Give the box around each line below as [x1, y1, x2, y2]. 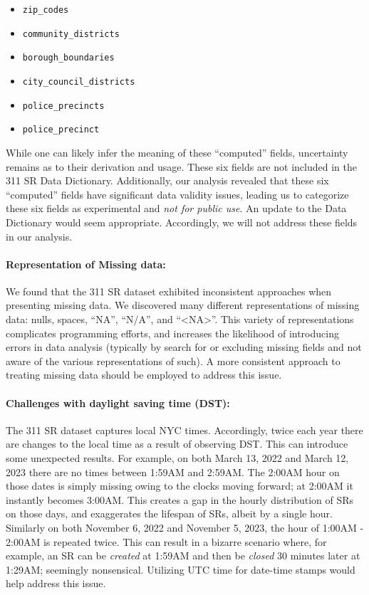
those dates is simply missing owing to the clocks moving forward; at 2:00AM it [6, 478, 353, 493]
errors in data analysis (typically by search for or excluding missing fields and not [6, 339, 362, 354]
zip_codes [22, 5, 69, 15]
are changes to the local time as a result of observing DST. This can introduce [6, 436, 348, 451]
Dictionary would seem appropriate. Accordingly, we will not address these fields [6, 214, 358, 229]
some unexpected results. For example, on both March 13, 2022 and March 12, [6, 451, 349, 465]
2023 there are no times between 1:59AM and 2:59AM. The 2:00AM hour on [6, 464, 340, 479]
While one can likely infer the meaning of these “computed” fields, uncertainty [6, 144, 348, 159]
